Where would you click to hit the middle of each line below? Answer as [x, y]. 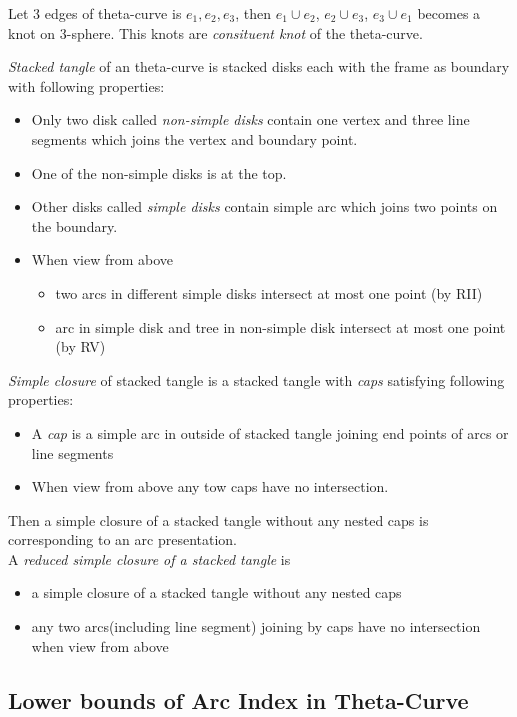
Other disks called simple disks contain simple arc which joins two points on [264, 206]
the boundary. [74, 225]
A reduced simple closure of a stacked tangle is [149, 558]
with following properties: [86, 85]
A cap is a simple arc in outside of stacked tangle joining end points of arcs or [270, 432]
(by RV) [80, 346]
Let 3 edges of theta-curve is [95, 13]
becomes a [449, 13]
